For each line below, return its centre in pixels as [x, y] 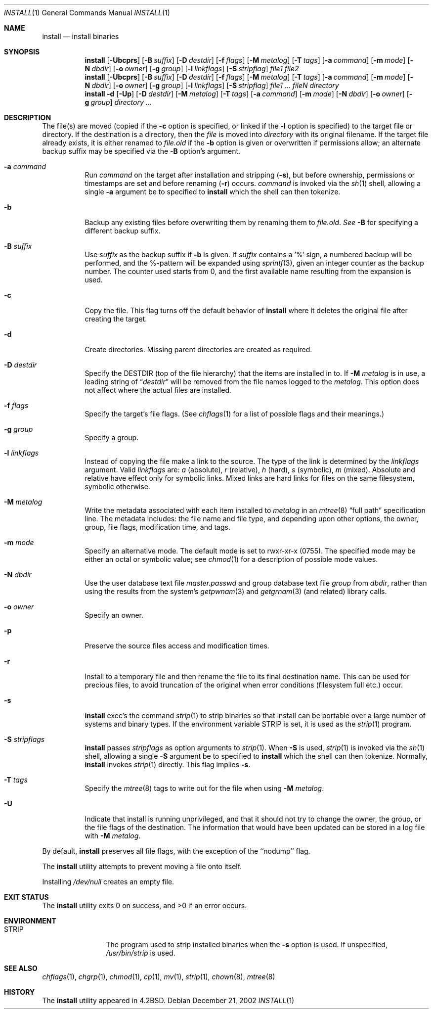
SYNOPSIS [22, 52]
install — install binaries [81, 36]
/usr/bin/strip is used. [141, 953]
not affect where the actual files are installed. [158, 390]
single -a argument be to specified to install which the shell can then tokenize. [213, 192]
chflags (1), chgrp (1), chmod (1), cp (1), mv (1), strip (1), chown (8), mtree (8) [159, 977]
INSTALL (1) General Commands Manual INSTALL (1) [87, 13]
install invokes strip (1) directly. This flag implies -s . [168, 764]
